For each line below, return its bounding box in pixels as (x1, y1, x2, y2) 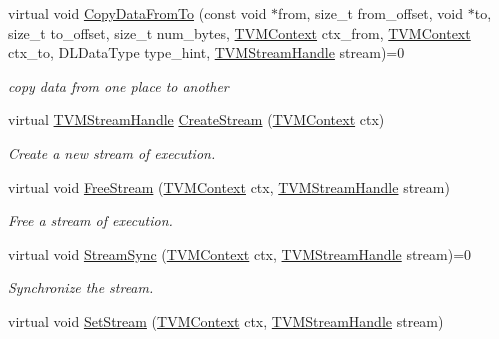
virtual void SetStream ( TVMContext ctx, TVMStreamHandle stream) (8, 310, 444, 331)
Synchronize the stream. (8, 277, 154, 298)
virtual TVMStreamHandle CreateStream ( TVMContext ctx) (8, 109, 385, 130)
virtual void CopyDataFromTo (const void (8, 3, 267, 23)
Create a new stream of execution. (8, 142, 216, 163)
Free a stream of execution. (8, 210, 173, 231)
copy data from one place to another (8, 75, 229, 96)
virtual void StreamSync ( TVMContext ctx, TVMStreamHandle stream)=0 (8, 243, 472, 264)
